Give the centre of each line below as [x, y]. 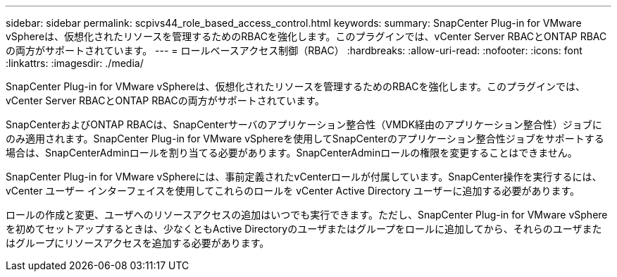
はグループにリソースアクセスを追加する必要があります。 [138, 243]
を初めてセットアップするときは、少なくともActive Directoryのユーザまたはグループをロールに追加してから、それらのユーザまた [304, 229]
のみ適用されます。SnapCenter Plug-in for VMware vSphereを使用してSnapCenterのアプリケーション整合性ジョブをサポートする [305, 138]
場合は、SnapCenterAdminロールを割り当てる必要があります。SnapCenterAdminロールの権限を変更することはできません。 [292, 153]
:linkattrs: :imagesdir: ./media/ [75, 63]
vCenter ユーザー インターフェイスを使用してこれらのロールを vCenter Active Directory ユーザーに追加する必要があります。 [293, 191]
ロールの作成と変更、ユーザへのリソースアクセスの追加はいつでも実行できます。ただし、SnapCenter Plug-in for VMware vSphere [307, 215]
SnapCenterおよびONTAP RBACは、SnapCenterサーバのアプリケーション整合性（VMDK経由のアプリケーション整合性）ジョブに [304, 124]
